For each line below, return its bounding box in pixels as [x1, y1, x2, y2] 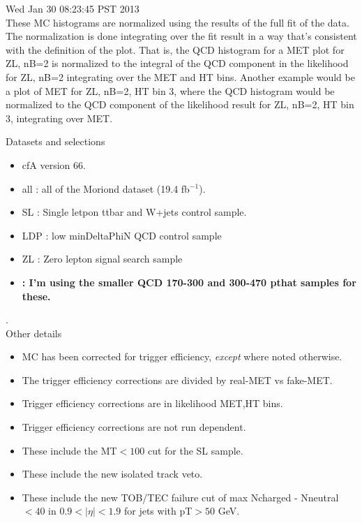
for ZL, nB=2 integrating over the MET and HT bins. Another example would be [6, 69, 355, 84]
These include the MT [22, 443, 117, 457]
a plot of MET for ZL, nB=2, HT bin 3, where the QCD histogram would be [6, 83, 335, 98]
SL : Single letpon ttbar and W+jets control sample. [22, 205, 247, 219]
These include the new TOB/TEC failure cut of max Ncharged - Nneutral [22, 489, 339, 504]
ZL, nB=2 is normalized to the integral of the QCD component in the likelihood [6, 56, 349, 71]
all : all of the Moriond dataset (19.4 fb [22, 181, 190, 196]
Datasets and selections [6, 134, 105, 149]
